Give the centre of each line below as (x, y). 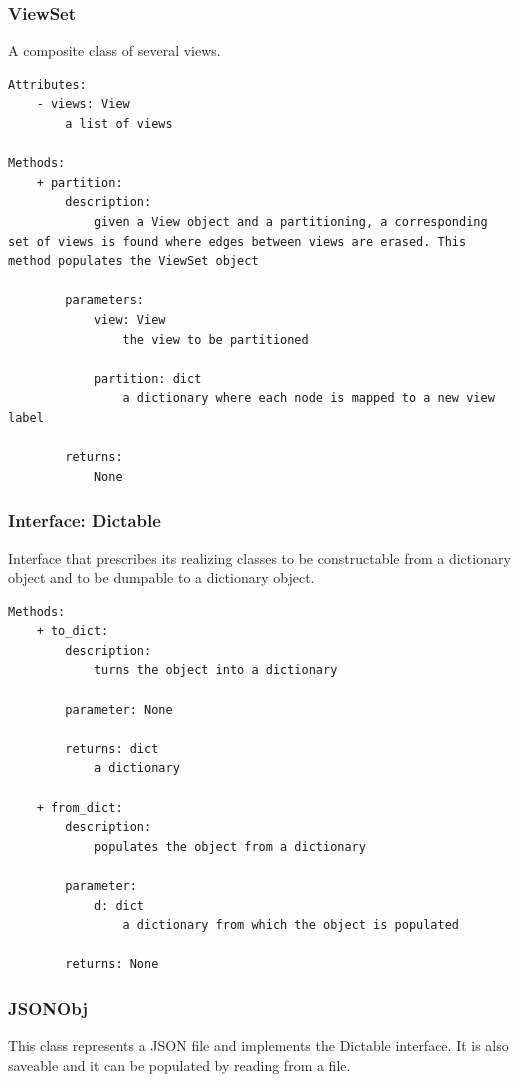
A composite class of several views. (114, 50)
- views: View (83, 104)
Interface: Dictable (84, 520)
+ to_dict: (72, 631)
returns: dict (112, 748)
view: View (129, 319)
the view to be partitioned (215, 339)
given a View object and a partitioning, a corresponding (290, 221)
